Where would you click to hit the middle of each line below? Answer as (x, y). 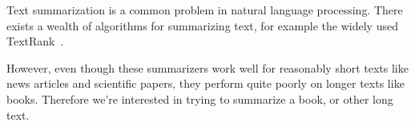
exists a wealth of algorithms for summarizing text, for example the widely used (202, 25)
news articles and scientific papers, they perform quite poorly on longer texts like (205, 83)
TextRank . (35, 41)
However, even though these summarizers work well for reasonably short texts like (207, 67)
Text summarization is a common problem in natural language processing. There (205, 10)
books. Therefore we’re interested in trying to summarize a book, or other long (200, 98)
